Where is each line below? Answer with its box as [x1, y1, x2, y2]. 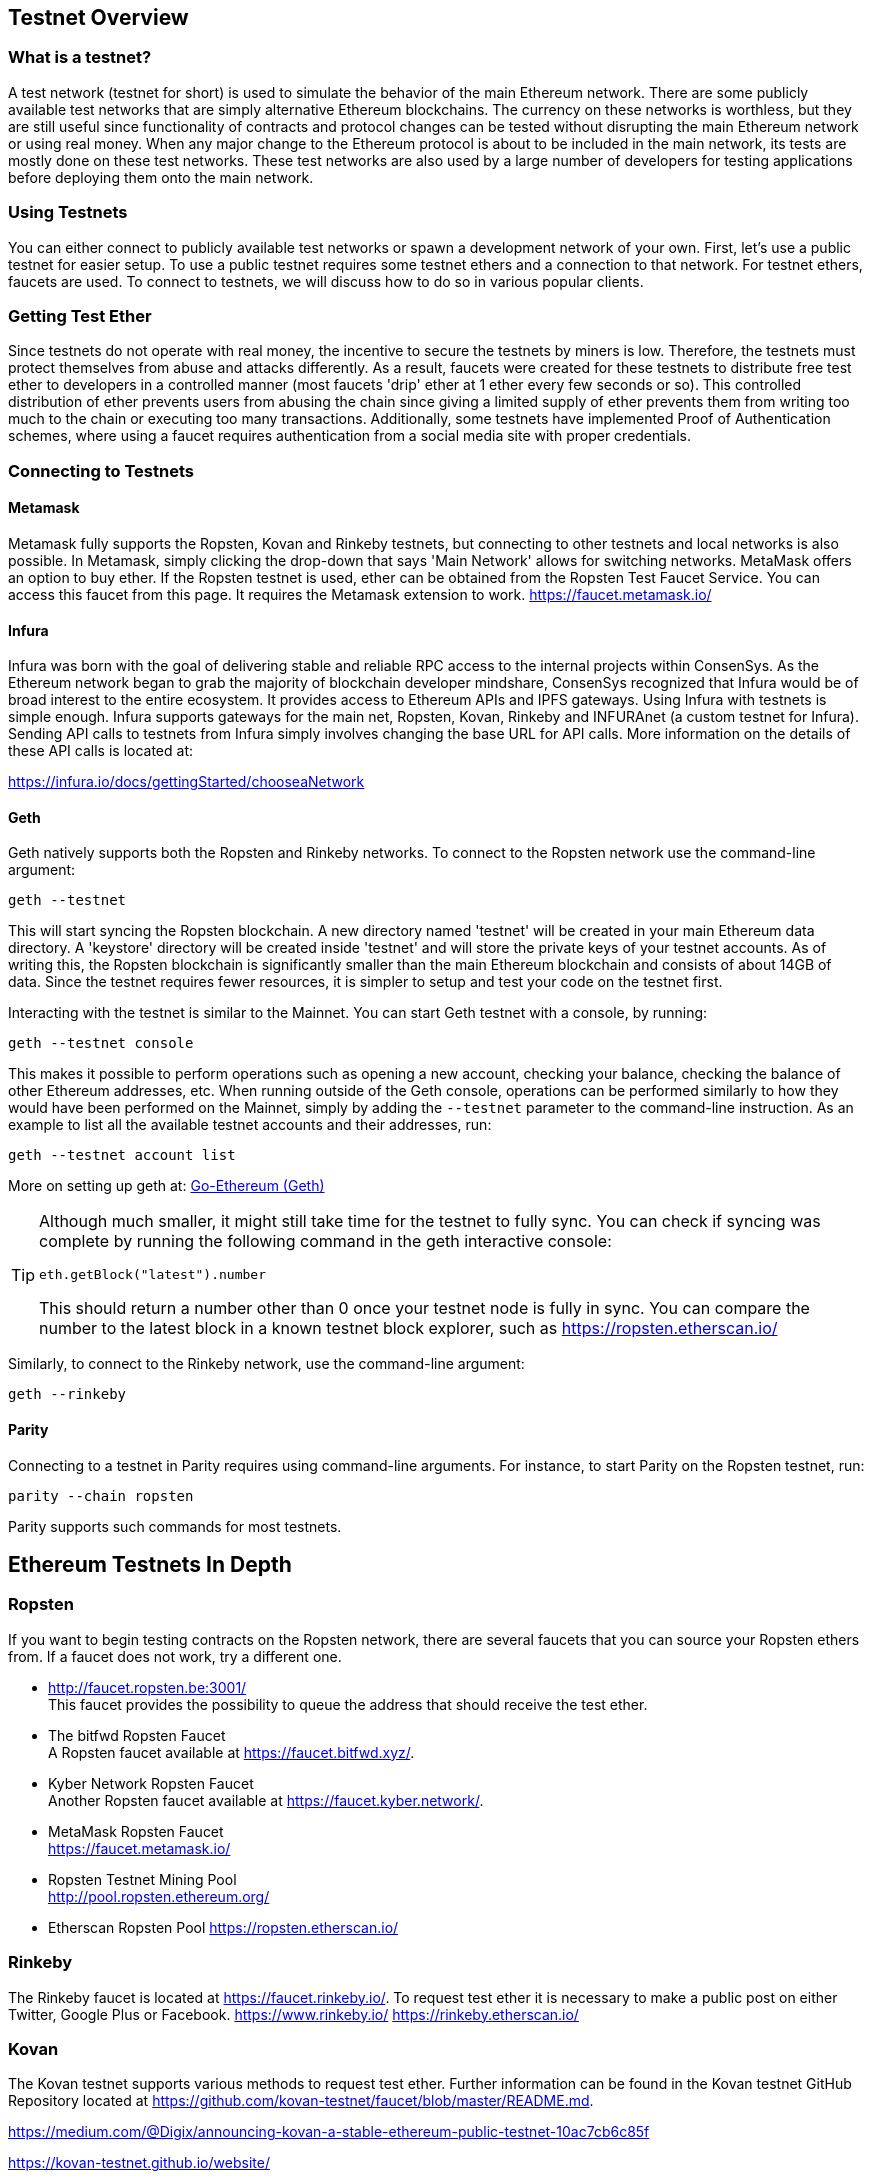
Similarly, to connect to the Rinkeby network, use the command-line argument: [8, 1355, 525, 1373]
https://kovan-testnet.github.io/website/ [8, 2154, 270, 2172]
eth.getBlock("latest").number [39, 1267, 266, 1283]
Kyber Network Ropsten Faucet [48, 1774, 254, 1792]
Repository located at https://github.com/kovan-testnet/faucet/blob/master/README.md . [8, 2092, 594, 2110]
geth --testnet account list [8, 1147, 236, 1164]
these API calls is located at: [8, 742, 194, 760]
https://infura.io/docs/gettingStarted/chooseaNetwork [8, 773, 365, 791]
